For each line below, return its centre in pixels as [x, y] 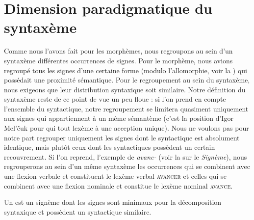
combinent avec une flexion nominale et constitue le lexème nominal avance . [118, 185]
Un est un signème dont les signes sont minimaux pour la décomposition [113, 202]
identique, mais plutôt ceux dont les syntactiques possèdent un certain [110, 147]
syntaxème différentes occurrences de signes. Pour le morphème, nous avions [118, 60]
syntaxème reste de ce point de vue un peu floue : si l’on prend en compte [115, 99]
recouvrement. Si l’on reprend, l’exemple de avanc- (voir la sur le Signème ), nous [126, 156]
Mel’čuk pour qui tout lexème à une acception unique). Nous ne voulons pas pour [127, 128]
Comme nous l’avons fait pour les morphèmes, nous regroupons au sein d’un [118, 51]
